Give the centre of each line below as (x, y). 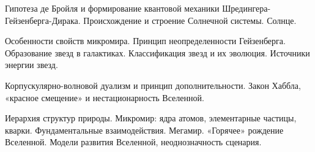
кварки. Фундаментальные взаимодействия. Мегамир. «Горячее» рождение (144, 130)
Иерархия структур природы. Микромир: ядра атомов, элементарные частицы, (151, 118)
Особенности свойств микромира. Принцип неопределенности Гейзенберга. (145, 41)
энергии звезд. (31, 65)
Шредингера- (246, 8)
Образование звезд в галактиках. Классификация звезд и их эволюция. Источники (157, 52)
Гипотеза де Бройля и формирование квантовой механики (112, 8)
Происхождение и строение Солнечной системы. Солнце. (190, 20)
